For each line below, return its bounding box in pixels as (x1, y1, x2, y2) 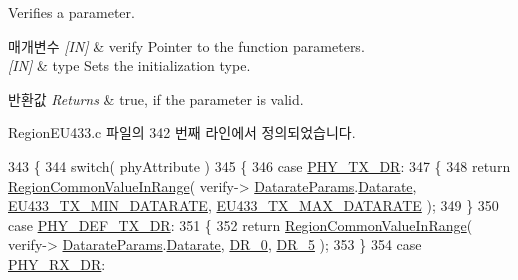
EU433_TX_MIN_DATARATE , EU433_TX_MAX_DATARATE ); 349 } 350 (8, 195, 499, 216)
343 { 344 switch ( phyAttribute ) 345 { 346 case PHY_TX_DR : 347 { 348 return (8, 155, 511, 176)
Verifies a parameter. (8, 2, 135, 22)
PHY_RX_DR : (8, 253, 106, 274)
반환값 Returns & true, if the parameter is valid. (8, 88, 304, 109)
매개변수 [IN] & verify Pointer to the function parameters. (8, 35, 365, 56)
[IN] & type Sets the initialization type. (8, 55, 251, 76)
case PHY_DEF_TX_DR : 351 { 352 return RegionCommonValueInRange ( (8, 214, 473, 235)
